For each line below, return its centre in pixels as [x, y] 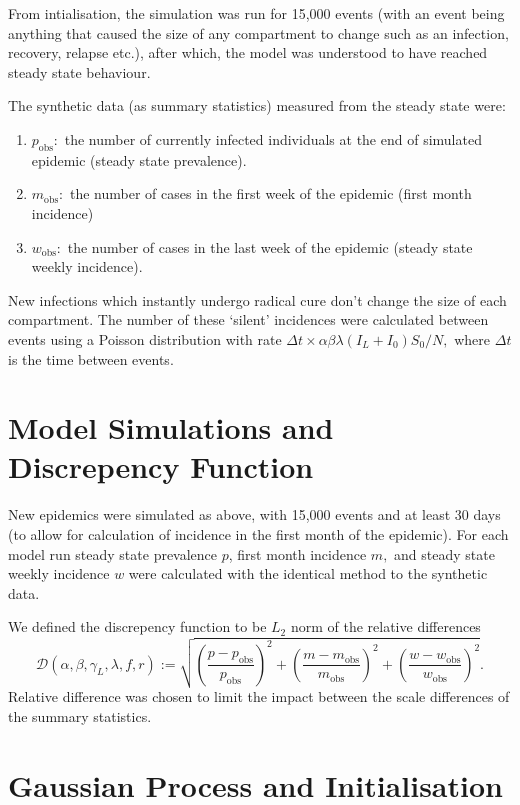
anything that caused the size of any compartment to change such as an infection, [258, 32]
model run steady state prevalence [113, 553]
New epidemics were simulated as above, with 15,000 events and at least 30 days [254, 514]
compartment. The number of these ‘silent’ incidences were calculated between [248, 319]
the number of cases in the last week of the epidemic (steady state [270, 246]
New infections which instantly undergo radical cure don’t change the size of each [257, 299]
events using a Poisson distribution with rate [145, 338]
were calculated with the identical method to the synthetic [308, 573]
